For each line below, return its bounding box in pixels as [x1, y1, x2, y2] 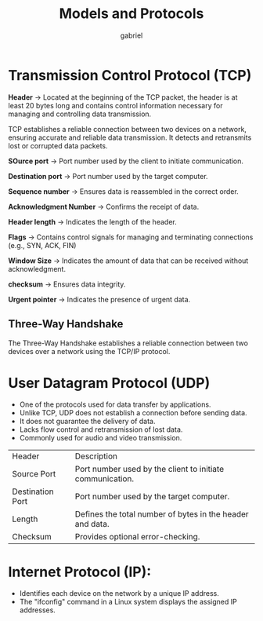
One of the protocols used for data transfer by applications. [19, 400, 211, 409]
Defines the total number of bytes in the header [74, 509, 249, 520]
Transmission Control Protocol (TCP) [8, 66, 252, 84]
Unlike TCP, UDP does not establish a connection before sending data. [19, 408, 248, 418]
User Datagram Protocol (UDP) [8, 374, 211, 392]
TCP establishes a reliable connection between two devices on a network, [8, 124, 247, 133]
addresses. [19, 605, 56, 615]
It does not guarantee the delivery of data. [19, 417, 156, 426]
